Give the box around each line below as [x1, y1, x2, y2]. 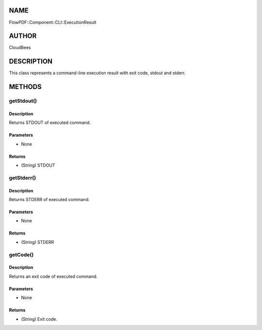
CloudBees [9, 45, 31, 50]
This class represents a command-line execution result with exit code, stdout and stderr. [9, 70, 186, 76]
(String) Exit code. [21, 316, 58, 322]
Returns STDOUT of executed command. [9, 120, 91, 126]
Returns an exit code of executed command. [9, 273, 98, 279]
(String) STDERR [21, 239, 54, 245]
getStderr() [9, 174, 36, 181]
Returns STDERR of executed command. [9, 197, 90, 203]
